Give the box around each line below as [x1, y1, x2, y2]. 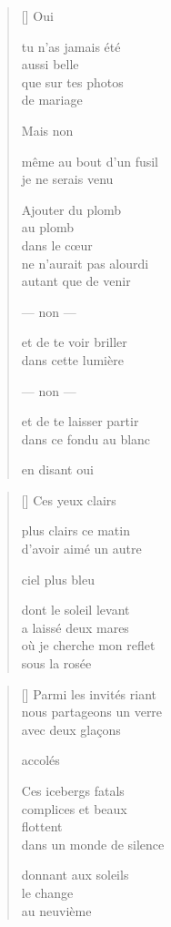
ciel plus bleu [21, 569, 95, 588]
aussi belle [21, 55, 79, 74]
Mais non [21, 120, 74, 139]
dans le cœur [21, 235, 93, 254]
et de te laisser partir [21, 412, 139, 431]
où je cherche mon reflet [21, 636, 156, 655]
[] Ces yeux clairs [21, 490, 116, 509]
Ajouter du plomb [21, 199, 122, 219]
